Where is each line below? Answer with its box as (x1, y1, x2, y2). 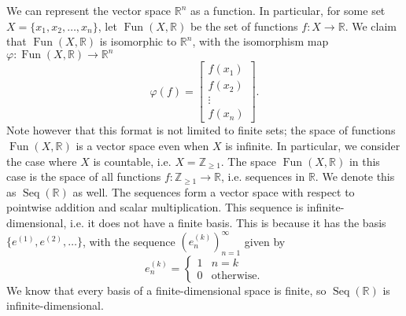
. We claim (345, 17, 397, 34)
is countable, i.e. (93, 152, 172, 169)
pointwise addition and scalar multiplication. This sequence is (6, 199, 304, 215)
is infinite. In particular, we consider (225, 138, 400, 153)
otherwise (211, 270, 257, 282)
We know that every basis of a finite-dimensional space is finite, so (6, 281, 327, 298)
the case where (6, 152, 77, 169)
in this (349, 152, 380, 169)
